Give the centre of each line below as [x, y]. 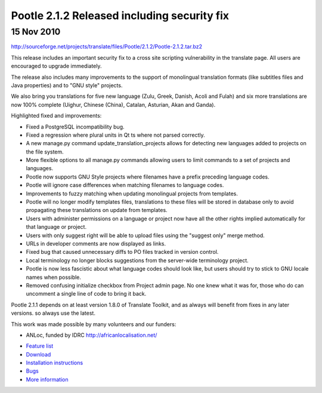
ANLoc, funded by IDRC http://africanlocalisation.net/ [92, 335]
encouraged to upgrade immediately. [56, 66]
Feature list [40, 346]
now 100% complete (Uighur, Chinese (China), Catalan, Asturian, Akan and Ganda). [113, 105]
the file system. [45, 152]
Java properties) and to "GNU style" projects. [67, 85]
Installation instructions [55, 363]
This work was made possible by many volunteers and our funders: [94, 324]
